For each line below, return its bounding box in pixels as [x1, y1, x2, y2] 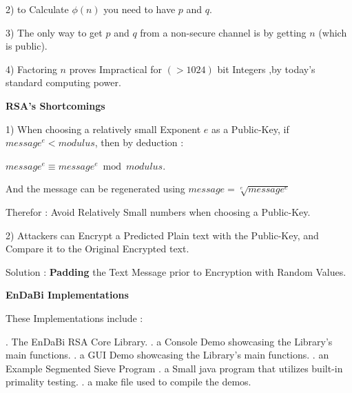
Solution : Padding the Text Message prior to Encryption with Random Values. [6, 264, 346, 279]
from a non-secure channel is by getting [140, 25, 307, 39]
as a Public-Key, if [211, 121, 289, 136]
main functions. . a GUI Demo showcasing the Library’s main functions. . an [6, 347, 329, 362]
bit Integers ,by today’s [217, 61, 315, 76]
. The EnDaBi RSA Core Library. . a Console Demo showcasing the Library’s [6, 334, 333, 348]
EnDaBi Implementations [6, 288, 129, 302]
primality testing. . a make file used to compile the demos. [6, 374, 251, 389]
